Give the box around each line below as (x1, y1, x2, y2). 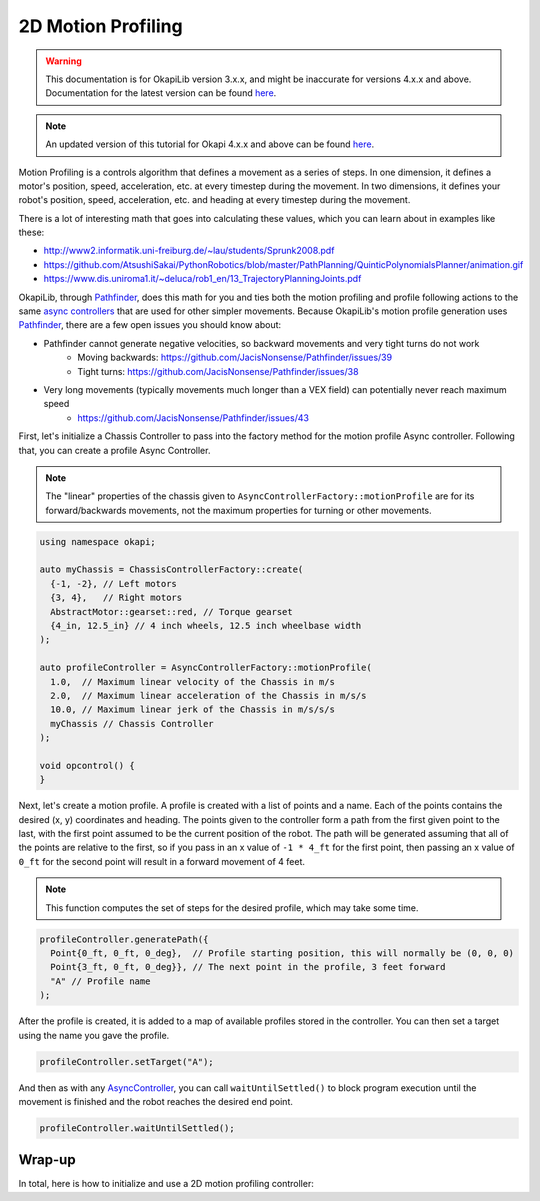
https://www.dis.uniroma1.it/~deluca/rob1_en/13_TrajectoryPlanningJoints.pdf (43, 273, 362, 285)
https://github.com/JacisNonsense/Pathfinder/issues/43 (77, 411, 310, 424)
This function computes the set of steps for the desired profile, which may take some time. (45, 901, 419, 914)
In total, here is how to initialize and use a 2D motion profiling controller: (18, 1178, 314, 1190)
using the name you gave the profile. (18, 1029, 170, 1041)
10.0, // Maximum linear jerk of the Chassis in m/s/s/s (50, 704, 335, 715)
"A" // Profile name (50, 975, 151, 987)
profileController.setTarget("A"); (39, 1056, 214, 1067)
